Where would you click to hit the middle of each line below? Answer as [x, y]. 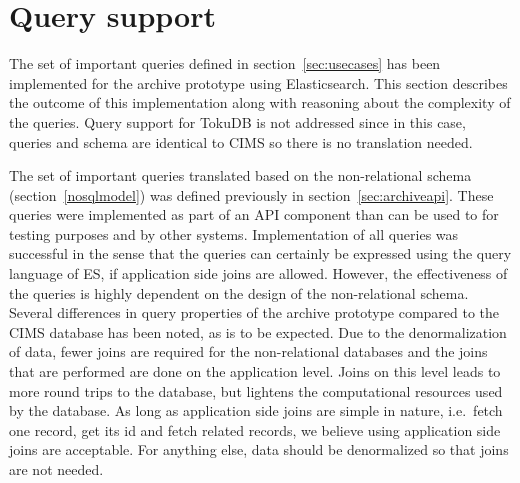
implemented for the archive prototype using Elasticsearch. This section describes [258, 82]
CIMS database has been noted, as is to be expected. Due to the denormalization [258, 331]
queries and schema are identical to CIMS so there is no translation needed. [241, 141]
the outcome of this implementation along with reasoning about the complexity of [260, 102]
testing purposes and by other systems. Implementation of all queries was [234, 233]
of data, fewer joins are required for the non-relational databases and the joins [248, 351]
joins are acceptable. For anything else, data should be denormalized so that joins [259, 449]
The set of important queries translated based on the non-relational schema [240, 175]
